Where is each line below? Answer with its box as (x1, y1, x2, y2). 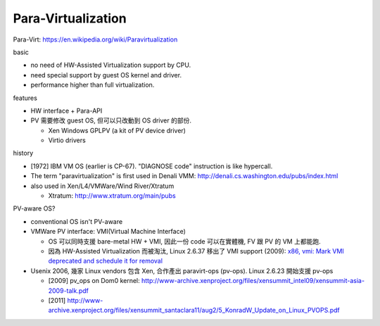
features (13, 94, 38, 102)
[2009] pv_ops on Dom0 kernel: (48, 277, 140, 285)
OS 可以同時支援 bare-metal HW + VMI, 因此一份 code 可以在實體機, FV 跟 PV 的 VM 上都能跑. (48, 237, 321, 246)
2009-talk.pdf (48, 286, 89, 295)
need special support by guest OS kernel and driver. (30, 70, 182, 79)
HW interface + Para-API (30, 106, 103, 115)
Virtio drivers (48, 136, 86, 144)
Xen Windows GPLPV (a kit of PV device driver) (48, 126, 186, 134)
